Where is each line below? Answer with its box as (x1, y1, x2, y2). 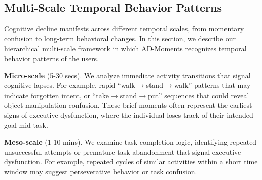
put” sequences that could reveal (147, 89, 249, 100)
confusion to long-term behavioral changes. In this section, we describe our (4, 33, 236, 43)
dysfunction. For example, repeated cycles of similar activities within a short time (4, 156, 258, 167)
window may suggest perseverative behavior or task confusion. (4, 166, 197, 176)
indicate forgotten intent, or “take (4, 89, 109, 100)
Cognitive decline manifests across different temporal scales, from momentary (4, 23, 244, 34)
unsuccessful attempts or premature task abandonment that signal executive (4, 146, 241, 157)
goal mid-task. (4, 119, 48, 130)
